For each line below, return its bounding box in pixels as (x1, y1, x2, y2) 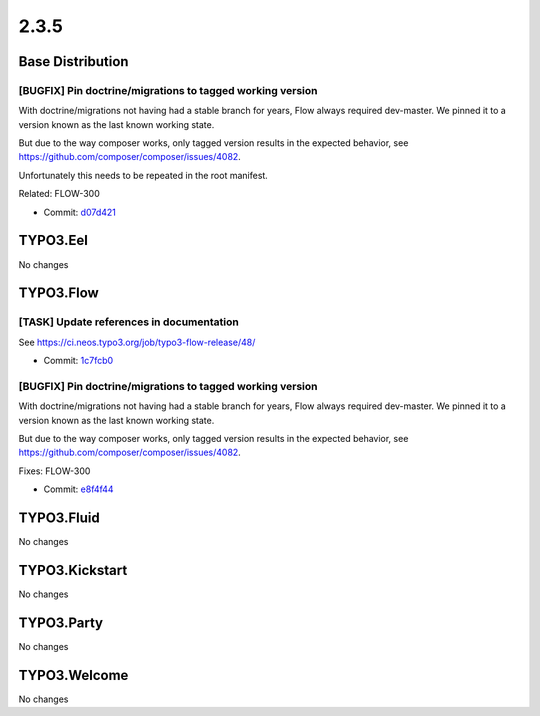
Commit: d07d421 (43, 206, 117, 218)
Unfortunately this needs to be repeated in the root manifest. (18, 169, 269, 181)
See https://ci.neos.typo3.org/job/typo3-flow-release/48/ (18, 336, 256, 348)
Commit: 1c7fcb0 (43, 355, 114, 367)
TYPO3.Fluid (18, 510, 100, 527)
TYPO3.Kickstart (18, 561, 128, 579)
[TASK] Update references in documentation (18, 315, 239, 329)
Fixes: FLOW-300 (18, 465, 91, 477)
